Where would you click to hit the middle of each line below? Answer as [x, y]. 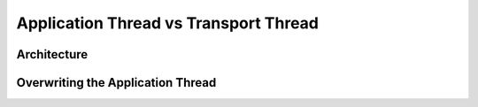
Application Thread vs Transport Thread [167, 23]
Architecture [52, 54]
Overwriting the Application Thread [116, 83]
